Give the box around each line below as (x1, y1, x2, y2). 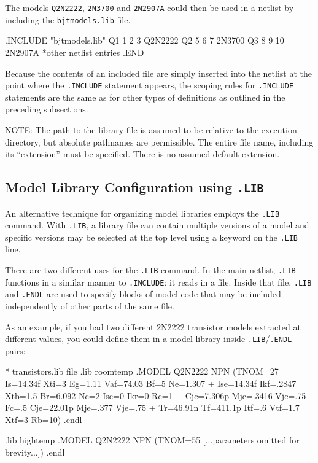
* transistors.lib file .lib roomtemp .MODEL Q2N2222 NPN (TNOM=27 (5, 365, 279, 378)
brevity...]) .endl (5, 446, 65, 459)
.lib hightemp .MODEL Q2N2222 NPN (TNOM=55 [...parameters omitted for (5, 434, 300, 446)
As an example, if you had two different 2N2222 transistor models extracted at (5, 320, 301, 333)
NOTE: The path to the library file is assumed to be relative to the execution (5, 123, 297, 136)
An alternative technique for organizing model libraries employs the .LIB (5, 206, 280, 219)
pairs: (5, 344, 26, 357)
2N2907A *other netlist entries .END (5, 45, 144, 58)
